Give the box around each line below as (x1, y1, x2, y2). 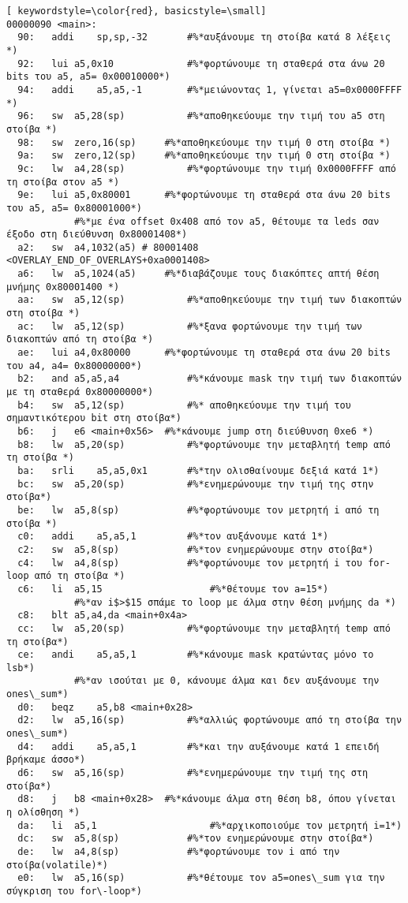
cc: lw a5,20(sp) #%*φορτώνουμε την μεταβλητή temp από (17, 622, 391, 634)
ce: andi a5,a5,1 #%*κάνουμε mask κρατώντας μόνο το (17, 649, 374, 661)
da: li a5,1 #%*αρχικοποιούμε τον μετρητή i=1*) (17, 819, 402, 831)
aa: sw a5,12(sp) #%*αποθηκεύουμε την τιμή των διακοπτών (17, 294, 402, 306)
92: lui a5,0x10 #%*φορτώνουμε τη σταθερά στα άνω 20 (17, 58, 385, 69)
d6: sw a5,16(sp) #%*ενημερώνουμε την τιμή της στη (17, 767, 369, 779)
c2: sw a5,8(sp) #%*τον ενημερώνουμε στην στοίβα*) (17, 543, 374, 555)
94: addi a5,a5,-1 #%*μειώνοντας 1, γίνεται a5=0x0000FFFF (17, 84, 402, 95)
